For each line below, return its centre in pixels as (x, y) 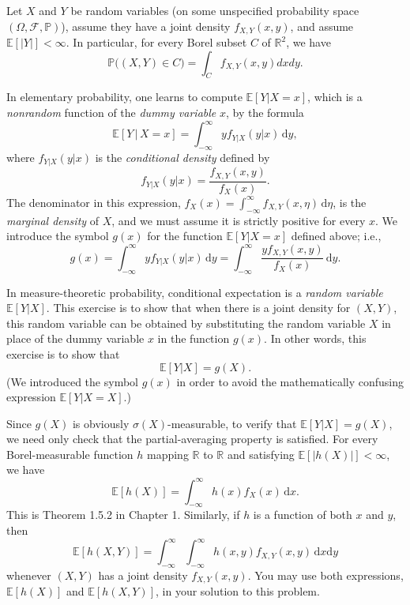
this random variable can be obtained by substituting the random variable (186, 323)
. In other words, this (315, 338)
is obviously (101, 423)
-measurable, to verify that (232, 423)
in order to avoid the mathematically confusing (290, 381)
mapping (167, 454)
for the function (185, 236)
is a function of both (303, 515)
